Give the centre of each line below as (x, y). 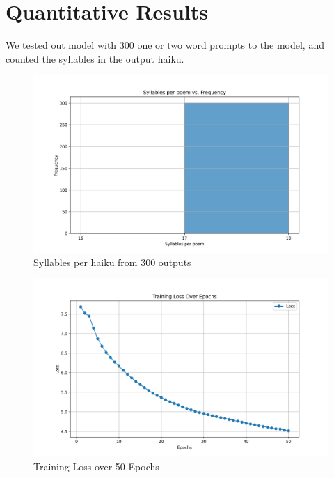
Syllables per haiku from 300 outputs (112, 262)
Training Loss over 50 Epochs (96, 466)
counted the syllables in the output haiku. (95, 58)
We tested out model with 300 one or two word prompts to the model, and (165, 45)
